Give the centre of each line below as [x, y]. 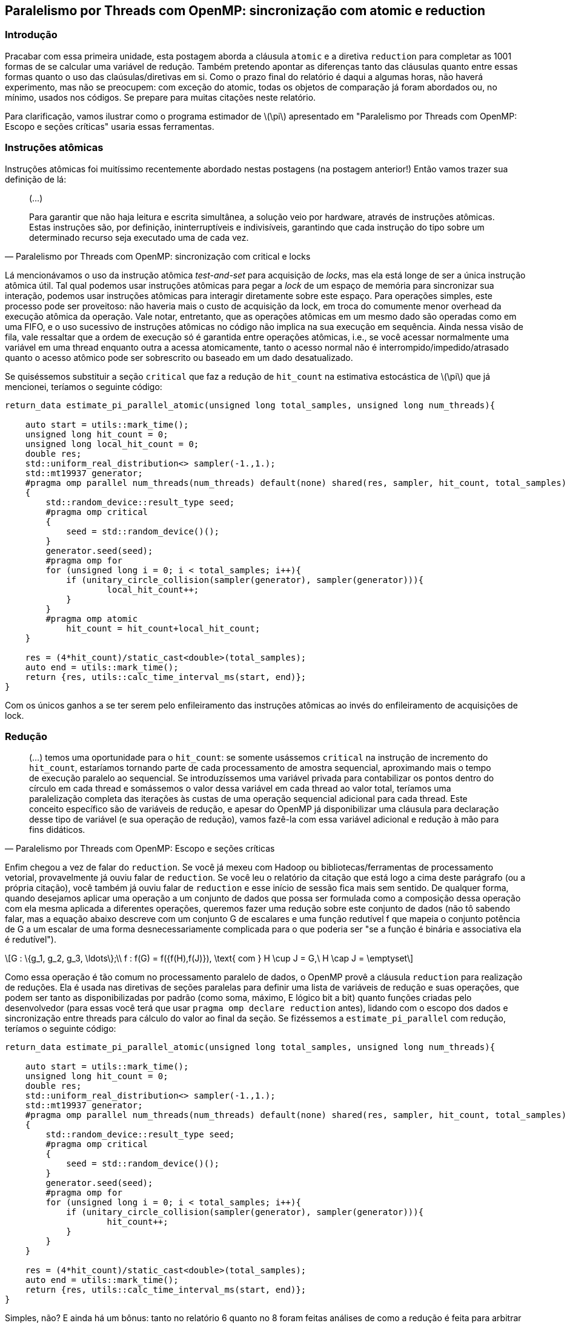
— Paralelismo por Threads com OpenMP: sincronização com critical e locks [158, 256]
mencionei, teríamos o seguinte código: [84, 386]
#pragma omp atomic [92, 618]
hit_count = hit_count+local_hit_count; [163, 628]
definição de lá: [36, 179]
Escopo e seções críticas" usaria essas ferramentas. [110, 126]
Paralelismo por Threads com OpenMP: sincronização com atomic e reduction [245, 11]
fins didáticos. [57, 830]
